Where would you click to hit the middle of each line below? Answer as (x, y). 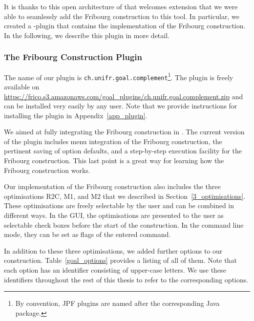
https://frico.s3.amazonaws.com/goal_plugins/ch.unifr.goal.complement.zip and (124, 96)
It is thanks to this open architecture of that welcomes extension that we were (121, 6)
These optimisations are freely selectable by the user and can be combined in (119, 205)
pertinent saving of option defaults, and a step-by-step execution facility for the (123, 151)
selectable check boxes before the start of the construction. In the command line (124, 225)
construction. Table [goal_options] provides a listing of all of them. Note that (120, 260)
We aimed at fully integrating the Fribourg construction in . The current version (124, 132)
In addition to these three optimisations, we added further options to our (113, 250)
